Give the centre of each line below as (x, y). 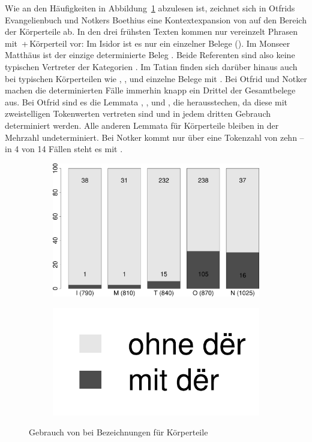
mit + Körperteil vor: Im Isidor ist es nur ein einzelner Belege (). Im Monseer (148, 43)
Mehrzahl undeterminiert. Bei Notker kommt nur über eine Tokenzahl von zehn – (154, 137)
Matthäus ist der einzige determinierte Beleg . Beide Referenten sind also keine (150, 55)
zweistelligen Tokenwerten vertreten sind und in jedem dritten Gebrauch (138, 113)
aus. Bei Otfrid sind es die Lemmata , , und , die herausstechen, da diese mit (146, 102)
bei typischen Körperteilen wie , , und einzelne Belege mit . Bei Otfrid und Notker (156, 78)
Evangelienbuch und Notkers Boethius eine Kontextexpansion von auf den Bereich (156, 19)
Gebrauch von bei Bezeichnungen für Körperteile (118, 432)
